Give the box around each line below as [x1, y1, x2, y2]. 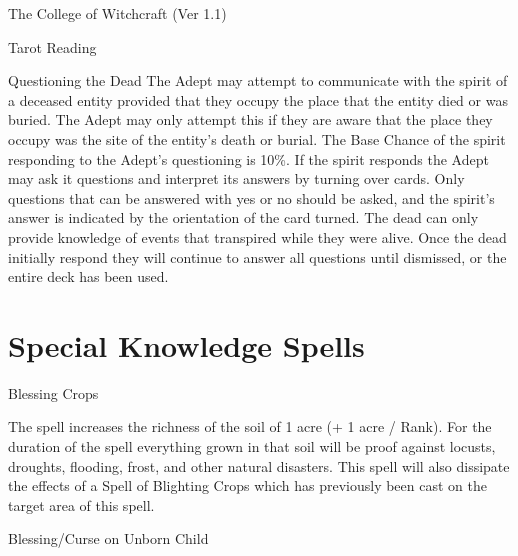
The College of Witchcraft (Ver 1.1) [8, 3, 227, 23]
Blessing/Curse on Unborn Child [8, 528, 209, 549]
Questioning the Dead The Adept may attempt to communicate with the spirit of [8, 70, 508, 91]
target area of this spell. [8, 494, 155, 515]
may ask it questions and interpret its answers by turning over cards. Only [8, 168, 465, 189]
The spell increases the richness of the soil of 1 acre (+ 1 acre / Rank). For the [8, 416, 492, 437]
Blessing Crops [8, 382, 99, 403]
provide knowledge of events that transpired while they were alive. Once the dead [8, 226, 507, 247]
